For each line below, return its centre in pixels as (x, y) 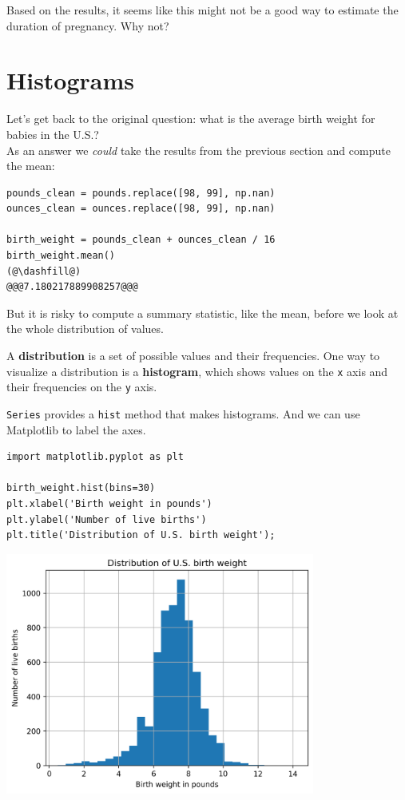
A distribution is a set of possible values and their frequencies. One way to (193, 356)
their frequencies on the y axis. (82, 387)
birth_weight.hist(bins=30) (81, 488)
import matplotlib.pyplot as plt (95, 457)
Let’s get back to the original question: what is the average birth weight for (191, 119)
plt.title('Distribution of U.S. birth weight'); (141, 535)
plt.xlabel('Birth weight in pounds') (109, 503)
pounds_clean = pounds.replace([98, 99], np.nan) (141, 193)
